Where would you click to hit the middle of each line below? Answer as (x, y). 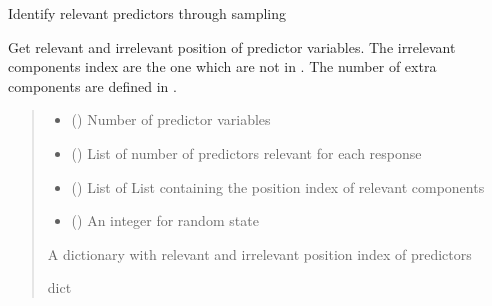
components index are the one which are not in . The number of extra (222, 66)
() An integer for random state (165, 220)
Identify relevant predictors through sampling (147, 13)
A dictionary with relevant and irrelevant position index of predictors (259, 253)
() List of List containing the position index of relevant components (278, 186)
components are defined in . (92, 85)
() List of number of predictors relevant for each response (246, 152)
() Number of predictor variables (171, 119)
